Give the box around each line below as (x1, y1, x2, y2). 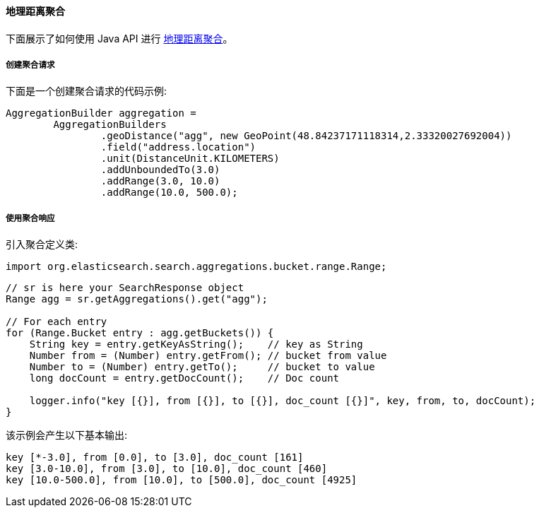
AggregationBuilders (53, 119, 167, 131)
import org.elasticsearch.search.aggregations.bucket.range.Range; (6, 261, 387, 273)
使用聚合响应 (6, 213, 55, 223)
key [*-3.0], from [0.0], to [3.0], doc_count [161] (6, 452, 304, 464)
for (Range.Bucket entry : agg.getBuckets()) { (6, 327, 274, 339)
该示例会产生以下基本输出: (6, 429, 128, 442)
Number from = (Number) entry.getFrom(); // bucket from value (29, 350, 387, 362)
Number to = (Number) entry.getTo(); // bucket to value (29, 361, 375, 373)
